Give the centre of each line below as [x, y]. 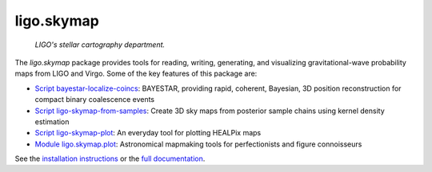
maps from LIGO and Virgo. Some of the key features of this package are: [136, 74]
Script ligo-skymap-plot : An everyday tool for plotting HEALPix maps [148, 133]
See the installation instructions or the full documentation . [110, 158]
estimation [52, 121]
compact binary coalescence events [95, 100]
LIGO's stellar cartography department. [100, 45]
